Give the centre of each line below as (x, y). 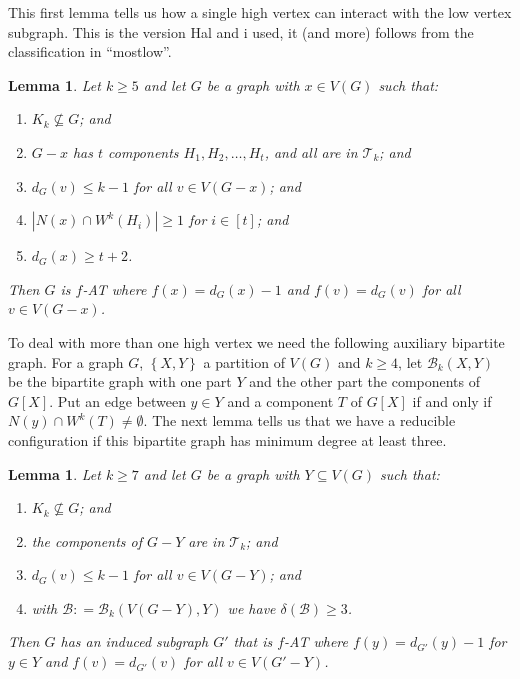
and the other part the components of (365, 381)
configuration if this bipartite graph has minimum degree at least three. (227, 439)
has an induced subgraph (134, 641)
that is (253, 641)
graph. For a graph (66, 361)
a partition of (244, 361)
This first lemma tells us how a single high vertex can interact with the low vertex (260, 12)
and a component (280, 400)
